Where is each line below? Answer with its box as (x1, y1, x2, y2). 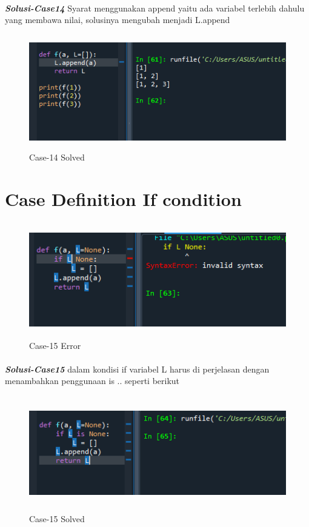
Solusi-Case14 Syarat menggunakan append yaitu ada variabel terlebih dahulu (5, 1, 305, 14)
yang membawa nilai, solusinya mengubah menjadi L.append (5, 13, 230, 26)
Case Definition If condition (5, 187, 242, 211)
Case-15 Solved (29, 512, 85, 525)
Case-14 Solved (29, 151, 85, 164)
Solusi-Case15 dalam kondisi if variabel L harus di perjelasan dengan (5, 362, 270, 375)
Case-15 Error (29, 339, 81, 351)
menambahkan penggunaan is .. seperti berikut (5, 374, 180, 387)
